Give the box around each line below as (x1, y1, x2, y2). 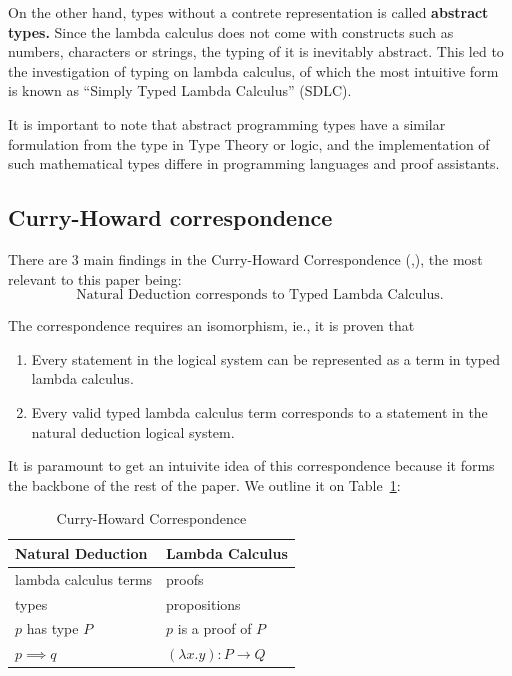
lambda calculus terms (15, 568, 153, 589)
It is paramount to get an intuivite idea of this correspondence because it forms (8, 455, 495, 476)
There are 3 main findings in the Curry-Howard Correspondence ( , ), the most (8, 248, 483, 269)
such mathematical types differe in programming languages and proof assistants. (8, 153, 500, 174)
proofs (166, 568, 204, 589)
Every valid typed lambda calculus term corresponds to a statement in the (31, 401, 488, 422)
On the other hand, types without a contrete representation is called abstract (8, 2, 489, 22)
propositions (166, 593, 241, 614)
